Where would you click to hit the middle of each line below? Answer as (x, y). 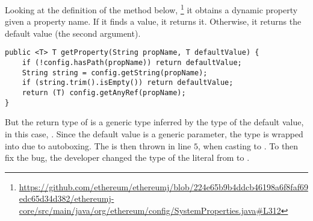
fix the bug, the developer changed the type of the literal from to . (127, 157)
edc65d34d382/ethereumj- (67, 198)
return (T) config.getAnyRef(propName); (104, 93)
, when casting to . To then (248, 145)
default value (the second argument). (73, 33)
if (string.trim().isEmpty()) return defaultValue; (128, 83)
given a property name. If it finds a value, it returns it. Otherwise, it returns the (153, 21)
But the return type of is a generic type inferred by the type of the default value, (154, 122)
